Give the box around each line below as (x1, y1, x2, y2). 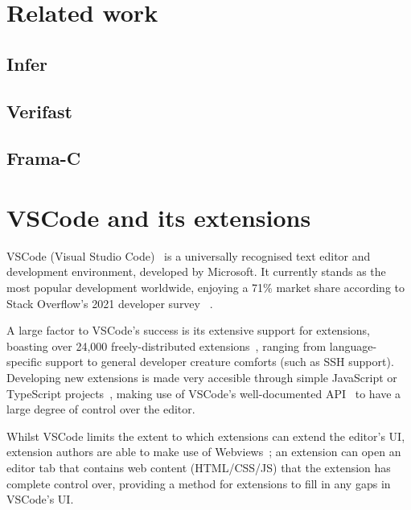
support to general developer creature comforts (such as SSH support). (45, 353, 394, 370)
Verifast (6, 98, 72, 123)
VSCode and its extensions (6, 200, 311, 233)
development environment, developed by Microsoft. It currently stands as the (6, 263, 386, 280)
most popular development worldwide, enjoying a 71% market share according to (6, 279, 405, 296)
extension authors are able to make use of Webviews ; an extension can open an (6, 443, 401, 460)
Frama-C (6, 146, 81, 171)
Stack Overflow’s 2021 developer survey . (6, 294, 213, 311)
